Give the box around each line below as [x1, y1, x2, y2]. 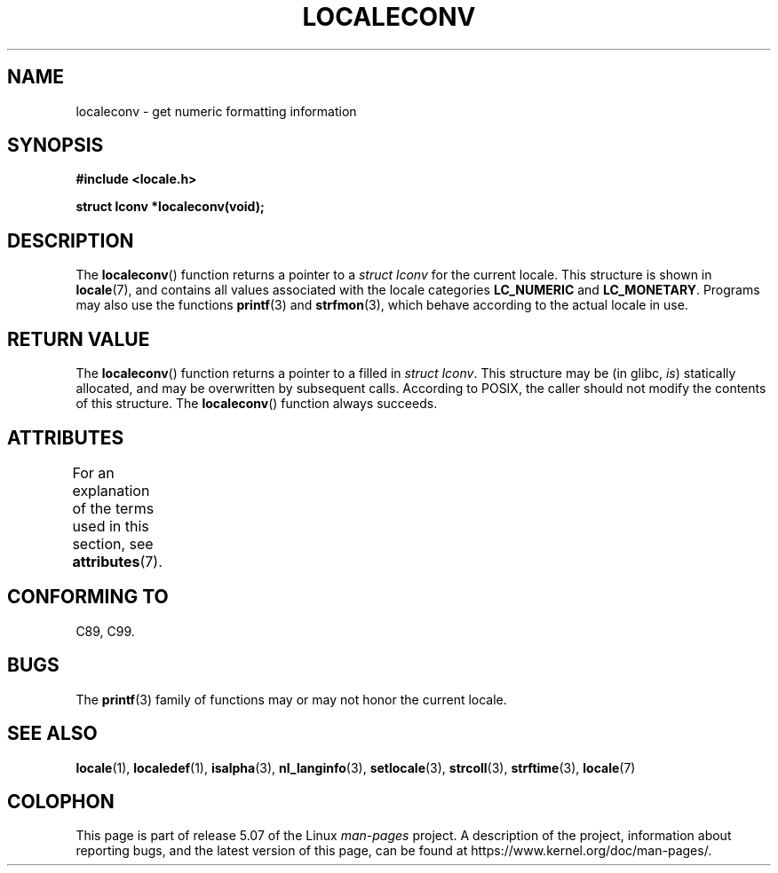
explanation [72, 481, 150, 499]
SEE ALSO [7, 722, 98, 745]
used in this [72, 516, 149, 535]
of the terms [72, 499, 155, 517]
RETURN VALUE [7, 327, 150, 350]
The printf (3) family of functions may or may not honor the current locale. [75, 691, 507, 707]
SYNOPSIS [7, 134, 104, 157]
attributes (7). [72, 552, 163, 570]
